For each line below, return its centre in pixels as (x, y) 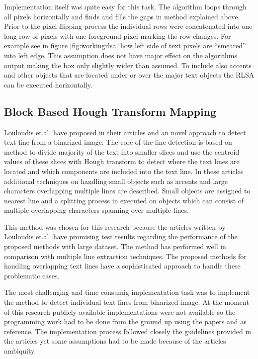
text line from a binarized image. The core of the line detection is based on (118, 142)
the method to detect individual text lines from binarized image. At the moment (127, 302)
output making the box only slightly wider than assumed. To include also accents (128, 65)
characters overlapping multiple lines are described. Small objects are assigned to (127, 191)
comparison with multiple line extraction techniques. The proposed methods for (125, 256)
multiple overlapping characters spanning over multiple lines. (96, 210)
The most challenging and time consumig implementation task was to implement (127, 292)
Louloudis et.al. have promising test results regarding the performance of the (121, 236)
